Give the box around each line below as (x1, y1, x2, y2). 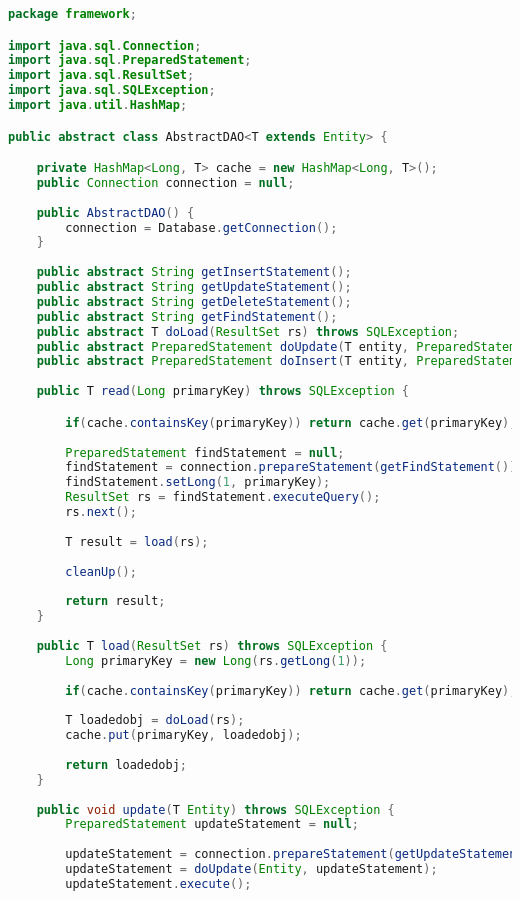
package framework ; (8, 7, 137, 21)
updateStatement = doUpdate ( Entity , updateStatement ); (65, 862, 438, 876)
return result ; (65, 594, 166, 609)
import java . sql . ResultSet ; (8, 68, 195, 83)
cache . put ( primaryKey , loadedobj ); (65, 728, 302, 743)
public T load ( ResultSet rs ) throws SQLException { (36, 638, 388, 653)
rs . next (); (65, 505, 137, 519)
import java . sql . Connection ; (8, 38, 202, 53)
